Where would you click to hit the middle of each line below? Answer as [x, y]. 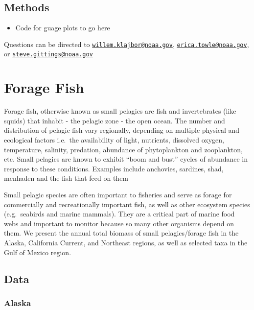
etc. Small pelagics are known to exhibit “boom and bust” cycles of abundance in [126, 159]
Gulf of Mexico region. [38, 252]
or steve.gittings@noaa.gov [48, 54]
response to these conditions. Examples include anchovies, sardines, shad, [114, 168]
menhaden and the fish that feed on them [66, 178]
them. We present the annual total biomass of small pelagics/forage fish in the [121, 233]
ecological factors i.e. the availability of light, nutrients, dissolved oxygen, [114, 140]
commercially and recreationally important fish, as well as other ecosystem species [127, 204]
